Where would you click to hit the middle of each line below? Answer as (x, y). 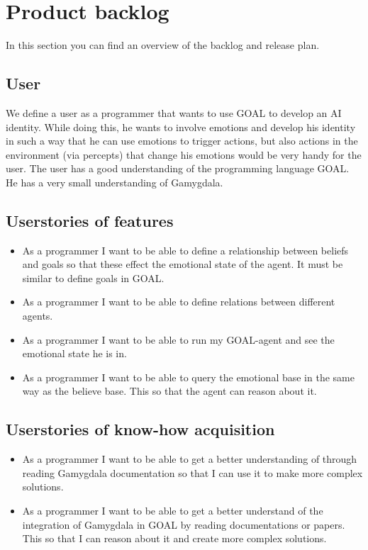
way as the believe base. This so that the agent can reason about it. (169, 391)
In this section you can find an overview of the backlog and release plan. (163, 45)
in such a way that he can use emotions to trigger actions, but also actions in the (182, 141)
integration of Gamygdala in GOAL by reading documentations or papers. (184, 524)
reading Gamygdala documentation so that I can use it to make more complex (193, 472)
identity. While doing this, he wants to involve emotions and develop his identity (181, 127)
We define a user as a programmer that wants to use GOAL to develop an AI (174, 112)
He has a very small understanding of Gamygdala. (115, 182)
